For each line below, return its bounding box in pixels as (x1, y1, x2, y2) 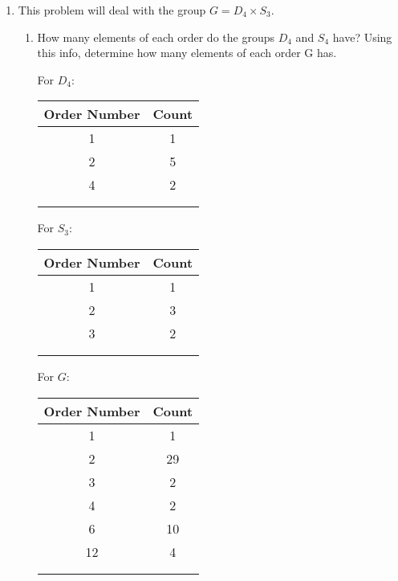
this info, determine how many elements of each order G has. (37, 44, 337, 61)
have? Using (332, 28, 392, 45)
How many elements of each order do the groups (37, 28, 274, 45)
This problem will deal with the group (18, 2, 206, 18)
